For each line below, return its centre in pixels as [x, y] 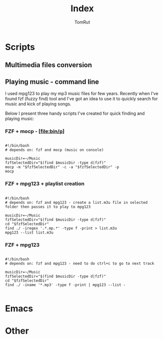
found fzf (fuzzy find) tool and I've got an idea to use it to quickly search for [81, 99]
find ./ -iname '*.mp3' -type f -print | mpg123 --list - [65, 285]
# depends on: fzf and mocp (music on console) [55, 150]
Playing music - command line [52, 82]
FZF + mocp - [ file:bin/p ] [35, 131]
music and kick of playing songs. [38, 104]
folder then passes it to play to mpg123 [48, 207]
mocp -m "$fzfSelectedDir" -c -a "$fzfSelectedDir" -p [62, 167]
